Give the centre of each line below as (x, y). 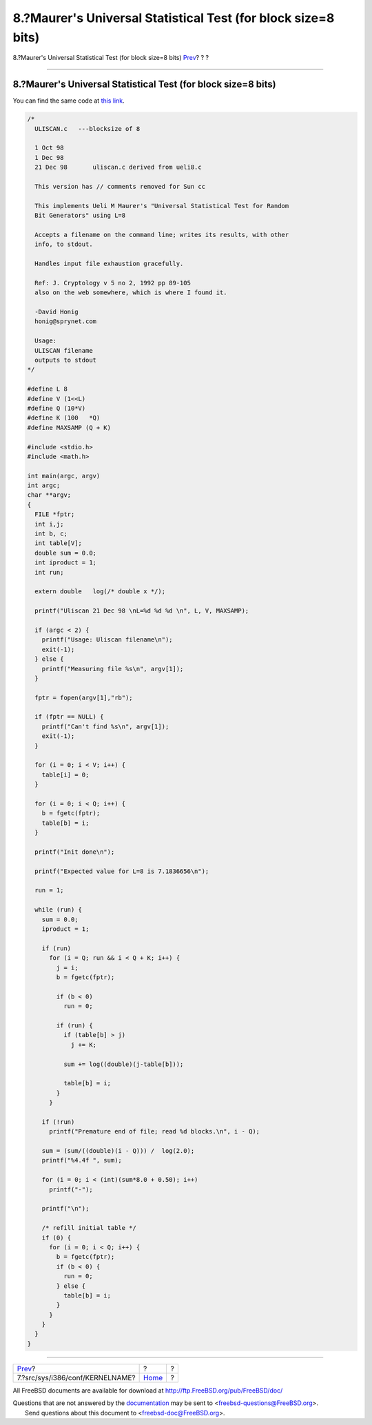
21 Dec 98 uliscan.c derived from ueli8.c (118, 167)
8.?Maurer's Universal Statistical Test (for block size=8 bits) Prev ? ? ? (111, 58)
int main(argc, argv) (64, 476)
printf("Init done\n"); (75, 852)
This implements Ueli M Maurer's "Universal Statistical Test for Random (162, 206)
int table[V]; (59, 543)
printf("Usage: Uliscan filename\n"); (107, 640)
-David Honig (56, 312)
